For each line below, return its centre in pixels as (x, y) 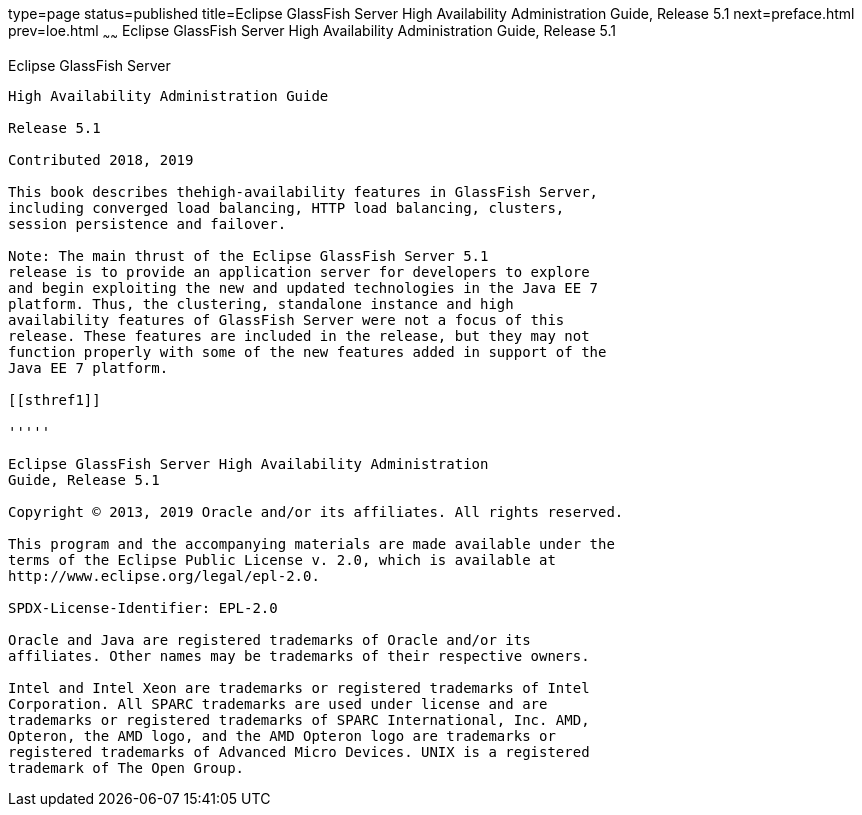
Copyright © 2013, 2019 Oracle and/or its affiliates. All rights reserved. (316, 511)
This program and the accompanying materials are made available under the (311, 543)
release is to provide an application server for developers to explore (299, 271)
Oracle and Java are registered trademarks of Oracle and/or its (269, 639)
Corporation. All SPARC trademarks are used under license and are (278, 703)
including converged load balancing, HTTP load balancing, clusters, (286, 207)
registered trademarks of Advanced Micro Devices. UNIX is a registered (299, 751)
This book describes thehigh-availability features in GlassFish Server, (303, 191)
